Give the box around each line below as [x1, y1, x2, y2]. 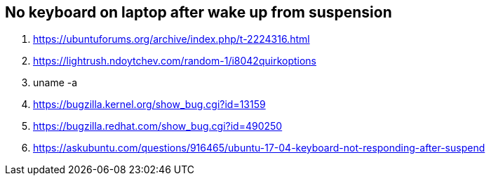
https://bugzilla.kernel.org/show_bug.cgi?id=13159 [33, 98, 266, 111]
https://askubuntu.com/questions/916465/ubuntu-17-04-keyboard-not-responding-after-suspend [33, 142, 485, 154]
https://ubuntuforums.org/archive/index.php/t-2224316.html [33, 33, 310, 46]
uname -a [33, 76, 78, 89]
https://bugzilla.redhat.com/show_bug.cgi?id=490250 [33, 120, 283, 133]
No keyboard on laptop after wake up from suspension [5, 4, 392, 21]
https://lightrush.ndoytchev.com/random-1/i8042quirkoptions [33, 55, 317, 67]
